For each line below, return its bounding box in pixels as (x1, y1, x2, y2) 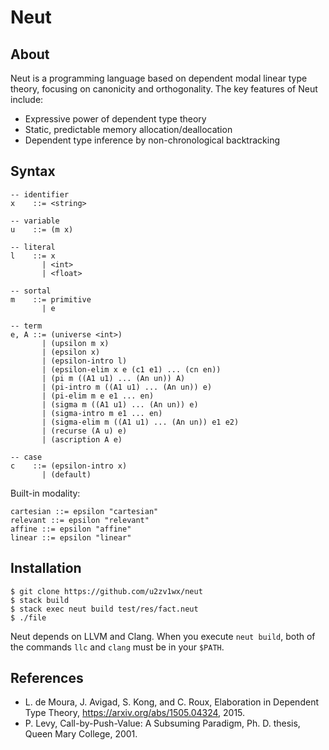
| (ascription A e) (41, 434, 123, 445)
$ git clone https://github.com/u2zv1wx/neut (10, 586, 203, 596)
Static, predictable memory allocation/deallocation (24, 124, 233, 135)
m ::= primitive (10, 294, 92, 305)
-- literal (10, 242, 56, 252)
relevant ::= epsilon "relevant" (10, 515, 150, 525)
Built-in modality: (10, 487, 81, 499)
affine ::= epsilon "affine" (10, 524, 132, 534)
